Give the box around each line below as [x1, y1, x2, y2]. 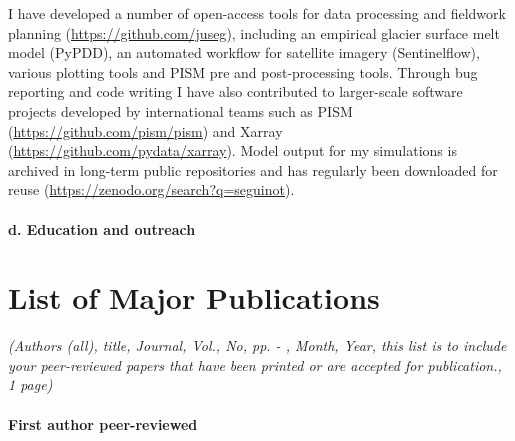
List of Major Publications [8, 277, 380, 318]
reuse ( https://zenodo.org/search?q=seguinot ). [8, 179, 295, 200]
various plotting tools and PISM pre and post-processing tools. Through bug [8, 61, 478, 82]
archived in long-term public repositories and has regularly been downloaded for [8, 159, 498, 180]
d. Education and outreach [8, 218, 196, 239]
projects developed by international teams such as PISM [8, 100, 353, 121]
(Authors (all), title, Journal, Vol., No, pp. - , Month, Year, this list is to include [8, 335, 507, 356]
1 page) [8, 374, 53, 395]
